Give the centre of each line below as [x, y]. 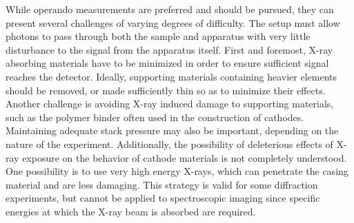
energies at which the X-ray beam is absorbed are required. [131, 211]
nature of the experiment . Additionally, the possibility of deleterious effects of [169, 144]
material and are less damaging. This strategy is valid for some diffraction [162, 184]
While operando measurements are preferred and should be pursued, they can [170, 9]
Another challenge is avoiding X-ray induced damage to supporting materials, [170, 104]
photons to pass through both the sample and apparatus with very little [158, 36]
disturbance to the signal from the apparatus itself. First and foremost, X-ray [169, 49]
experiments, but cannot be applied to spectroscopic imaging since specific [163, 198]
